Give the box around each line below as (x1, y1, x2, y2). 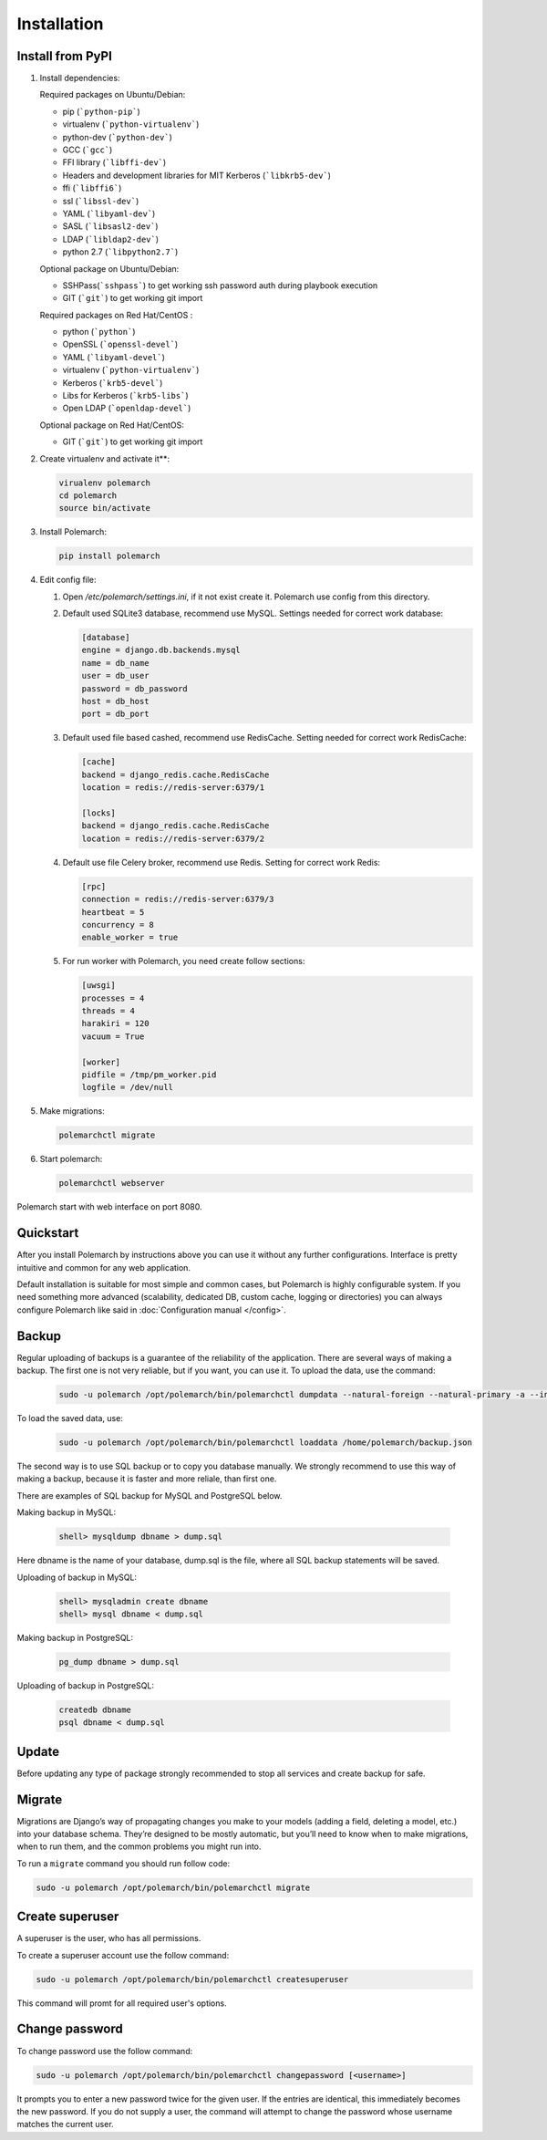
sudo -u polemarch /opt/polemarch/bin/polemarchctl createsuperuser (36, 1974, 349, 1984)
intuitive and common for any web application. (16, 1262, 191, 1273)
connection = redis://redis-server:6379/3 (81, 894, 274, 905)
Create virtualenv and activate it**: (39, 452, 170, 464)
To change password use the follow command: (16, 2045, 193, 2056)
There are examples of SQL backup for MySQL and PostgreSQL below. (16, 1490, 283, 1501)
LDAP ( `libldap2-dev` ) (62, 234, 160, 244)
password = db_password (81, 683, 189, 693)
